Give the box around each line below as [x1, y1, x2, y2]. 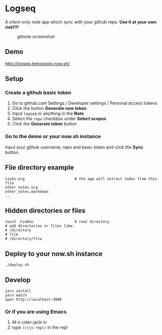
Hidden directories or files [5, 206, 86, 214]
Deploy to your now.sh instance [5, 249, 103, 258]
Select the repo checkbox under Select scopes [12, 116, 107, 122]
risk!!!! [5, 24, 19, 30]
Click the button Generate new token [12, 106, 87, 111]
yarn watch [5, 293, 27, 298]
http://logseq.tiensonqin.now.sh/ [5, 60, 70, 66]
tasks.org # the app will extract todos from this [5, 176, 158, 181]
